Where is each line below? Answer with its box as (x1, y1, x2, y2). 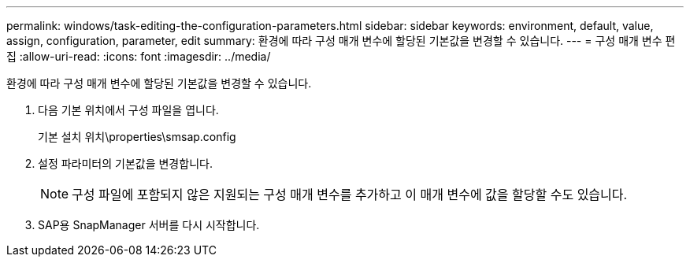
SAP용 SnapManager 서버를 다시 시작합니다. (38, 218, 260, 232)
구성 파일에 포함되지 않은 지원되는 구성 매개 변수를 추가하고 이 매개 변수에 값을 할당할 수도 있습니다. (72, 187, 628, 202)
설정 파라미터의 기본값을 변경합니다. (38, 157, 213, 170)
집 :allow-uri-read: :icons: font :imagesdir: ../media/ (6, 50, 271, 63)
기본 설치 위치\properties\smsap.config (38, 130, 236, 143)
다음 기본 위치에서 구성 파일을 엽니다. (38, 103, 219, 117)
